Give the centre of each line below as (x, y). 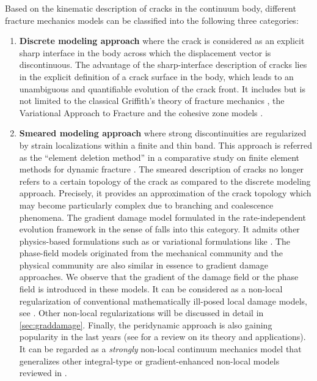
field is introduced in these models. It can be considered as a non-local (151, 289)
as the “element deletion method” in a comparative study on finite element (159, 157)
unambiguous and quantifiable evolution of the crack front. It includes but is (162, 88)
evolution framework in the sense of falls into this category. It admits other (159, 229)
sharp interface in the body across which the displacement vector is (145, 52)
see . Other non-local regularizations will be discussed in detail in (141, 313)
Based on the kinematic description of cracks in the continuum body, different (151, 8)
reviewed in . (43, 373)
